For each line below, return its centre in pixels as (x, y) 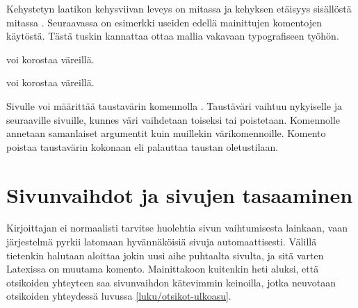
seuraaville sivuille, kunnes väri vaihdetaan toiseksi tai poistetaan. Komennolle (173, 119)
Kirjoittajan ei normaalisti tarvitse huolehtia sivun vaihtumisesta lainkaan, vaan (177, 228)
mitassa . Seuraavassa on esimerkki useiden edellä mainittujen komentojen (164, 22)
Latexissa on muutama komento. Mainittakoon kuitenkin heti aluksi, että (163, 269)
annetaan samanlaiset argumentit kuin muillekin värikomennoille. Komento (166, 133)
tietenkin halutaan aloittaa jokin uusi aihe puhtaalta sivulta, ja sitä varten (165, 255)
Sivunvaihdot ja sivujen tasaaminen (180, 194)
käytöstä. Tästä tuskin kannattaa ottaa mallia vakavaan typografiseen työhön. (173, 36)
